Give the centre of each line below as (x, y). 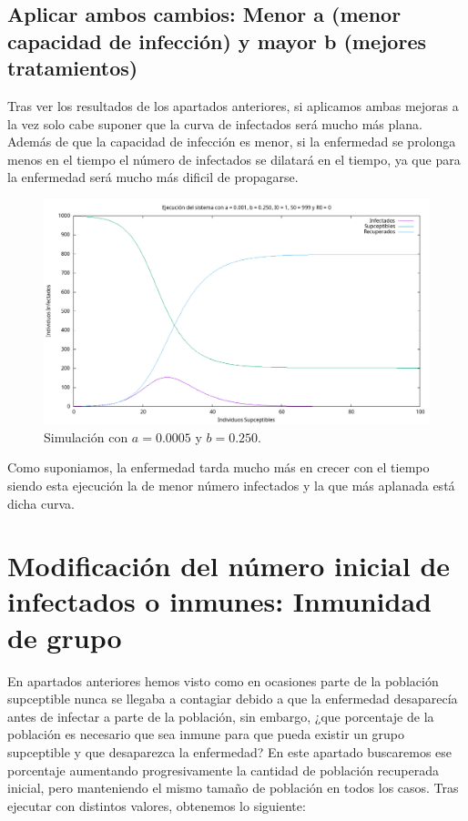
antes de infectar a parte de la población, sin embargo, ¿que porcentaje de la (221, 716)
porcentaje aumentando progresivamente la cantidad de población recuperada (223, 770)
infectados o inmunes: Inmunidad (219, 601)
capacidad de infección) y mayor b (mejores (217, 41)
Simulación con (86, 436)
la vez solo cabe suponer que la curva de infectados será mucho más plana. (215, 123)
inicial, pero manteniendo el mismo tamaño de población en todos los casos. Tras (233, 788)
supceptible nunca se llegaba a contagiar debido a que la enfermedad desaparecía (233, 699)
